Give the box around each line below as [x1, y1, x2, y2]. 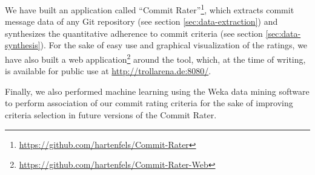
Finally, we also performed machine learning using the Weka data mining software [5, 84, 310, 97]
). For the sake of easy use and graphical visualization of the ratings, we [40, 39, 308, 51]
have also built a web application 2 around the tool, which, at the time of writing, [5, 51, 306, 65]
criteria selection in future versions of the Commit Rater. [5, 109, 217, 121]
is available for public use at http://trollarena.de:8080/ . [5, 65, 211, 77]
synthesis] [5, 39, 41, 51]
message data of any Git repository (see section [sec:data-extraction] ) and [5, 15, 278, 28]
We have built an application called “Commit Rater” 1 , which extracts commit [5, 2, 294, 16]
